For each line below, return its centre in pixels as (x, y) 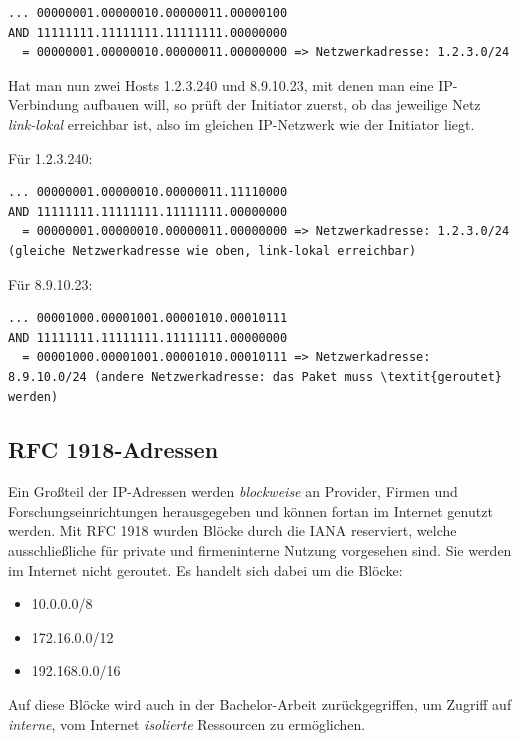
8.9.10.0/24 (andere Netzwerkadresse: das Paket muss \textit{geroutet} (255, 376)
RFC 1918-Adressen (113, 449)
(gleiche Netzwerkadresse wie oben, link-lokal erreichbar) (212, 250)
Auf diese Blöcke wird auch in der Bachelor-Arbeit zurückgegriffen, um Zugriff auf (260, 704)
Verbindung (43, 104)
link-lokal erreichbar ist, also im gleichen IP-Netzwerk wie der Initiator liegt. (241, 123)
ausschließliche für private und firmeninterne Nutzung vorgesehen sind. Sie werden (260, 550)
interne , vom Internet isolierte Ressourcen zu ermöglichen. (187, 723)
